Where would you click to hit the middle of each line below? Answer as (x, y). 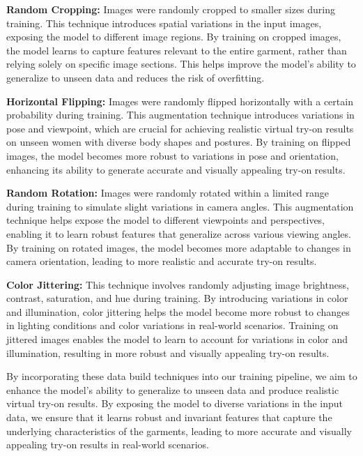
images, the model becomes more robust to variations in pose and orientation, (172, 155)
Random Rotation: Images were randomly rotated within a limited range (168, 193)
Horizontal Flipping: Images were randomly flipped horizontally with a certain (180, 101)
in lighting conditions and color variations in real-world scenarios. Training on (172, 325)
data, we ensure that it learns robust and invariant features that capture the (169, 417)
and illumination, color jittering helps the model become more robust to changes (178, 311)
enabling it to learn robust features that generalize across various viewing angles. (179, 233)
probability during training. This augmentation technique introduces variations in (180, 115)
